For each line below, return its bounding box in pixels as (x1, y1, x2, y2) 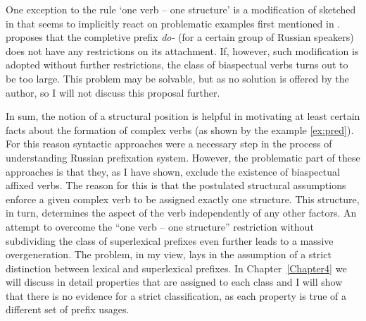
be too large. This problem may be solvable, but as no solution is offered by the (6, 71, 349, 85)
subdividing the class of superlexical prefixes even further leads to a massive (6, 233, 334, 248)
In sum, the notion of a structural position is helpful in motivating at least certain (6, 109, 360, 123)
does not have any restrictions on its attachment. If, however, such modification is (6, 43, 359, 58)
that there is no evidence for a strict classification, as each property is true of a (6, 288, 347, 303)
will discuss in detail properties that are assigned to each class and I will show (6, 274, 343, 289)
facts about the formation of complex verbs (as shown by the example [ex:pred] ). (6, 122, 354, 137)
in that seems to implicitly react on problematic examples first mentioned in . (6, 16, 341, 30)
